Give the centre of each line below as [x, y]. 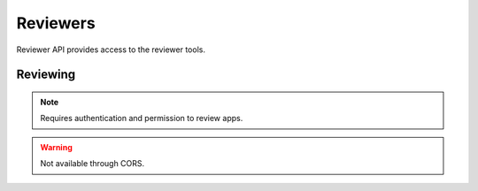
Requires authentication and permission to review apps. [142, 118]
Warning [56, 147]
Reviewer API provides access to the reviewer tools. [111, 50]
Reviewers [56, 23]
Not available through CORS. [93, 164]
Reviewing [46, 75]
